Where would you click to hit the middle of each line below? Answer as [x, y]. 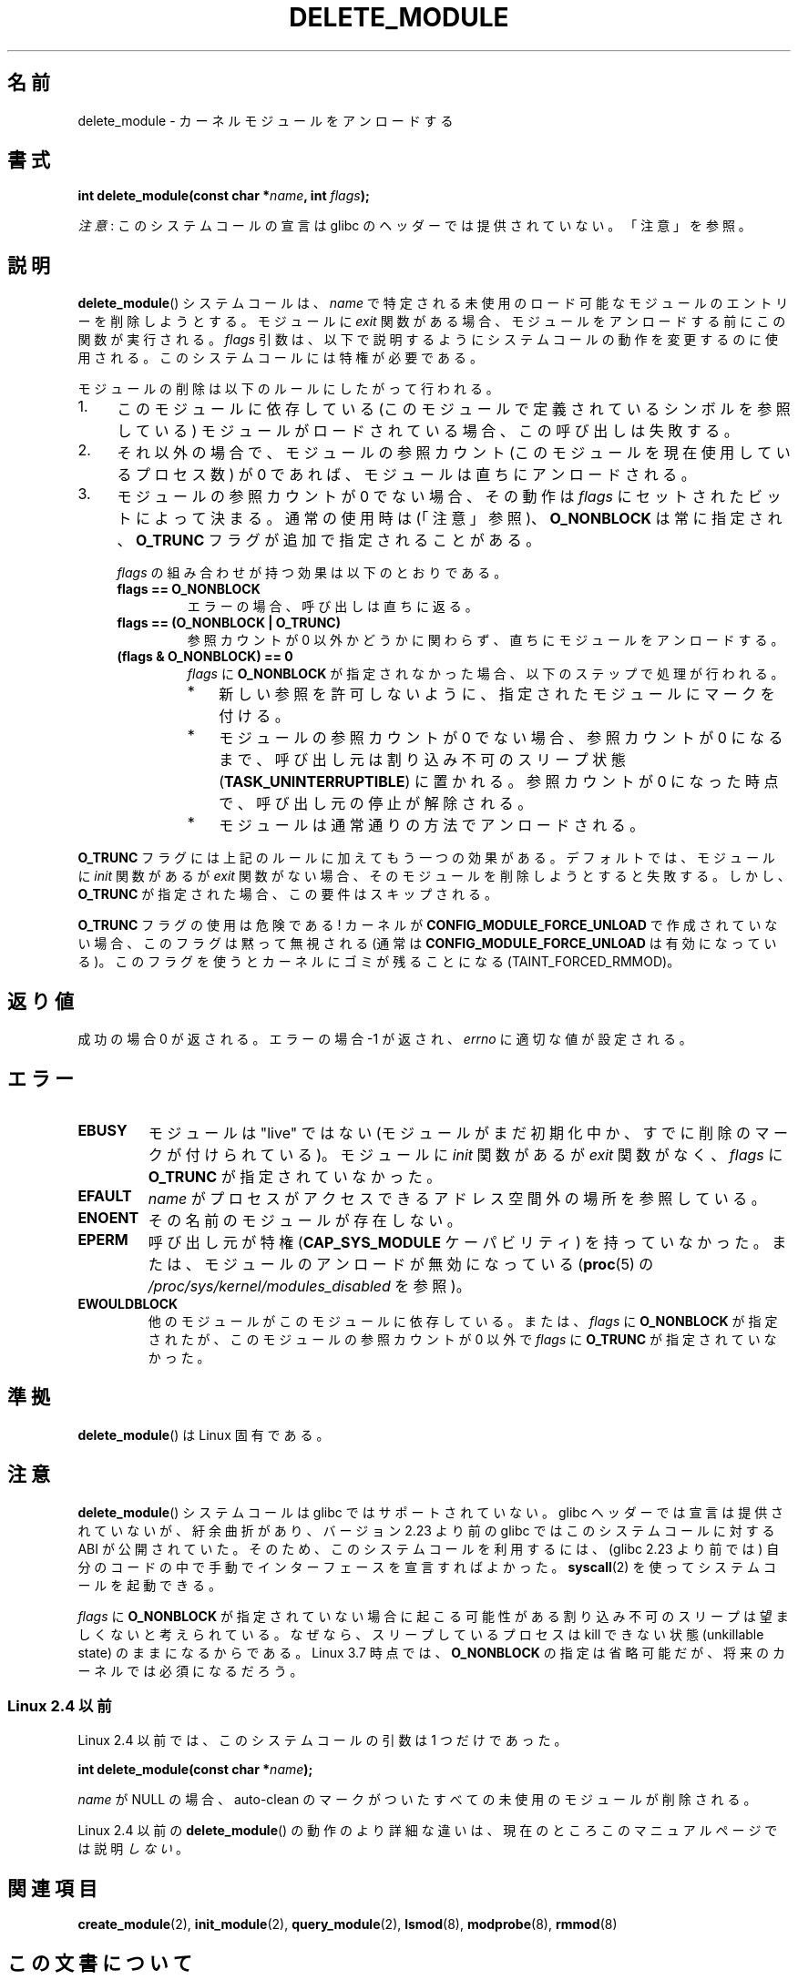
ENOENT [108, 1217]
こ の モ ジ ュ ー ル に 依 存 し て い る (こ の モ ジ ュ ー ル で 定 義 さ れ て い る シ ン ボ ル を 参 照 [454, 409]
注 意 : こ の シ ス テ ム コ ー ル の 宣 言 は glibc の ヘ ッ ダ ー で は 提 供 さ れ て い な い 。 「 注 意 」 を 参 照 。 [414, 226]
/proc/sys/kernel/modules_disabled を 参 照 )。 [309, 1286]
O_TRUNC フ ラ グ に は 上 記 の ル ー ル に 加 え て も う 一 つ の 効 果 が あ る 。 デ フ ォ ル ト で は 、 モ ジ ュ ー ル [426, 858]
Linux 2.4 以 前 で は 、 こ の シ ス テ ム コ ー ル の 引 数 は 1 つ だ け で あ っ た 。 [322, 1740]
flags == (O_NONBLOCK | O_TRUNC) [229, 623]
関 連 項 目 [52, 1888]
